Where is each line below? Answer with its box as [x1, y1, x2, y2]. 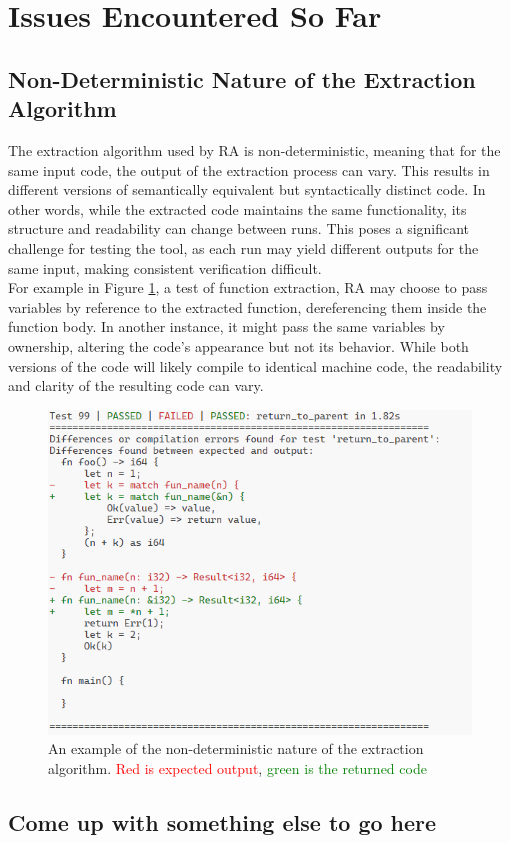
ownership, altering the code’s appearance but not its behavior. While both [8, 335, 469, 356]
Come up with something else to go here [8, 806, 437, 837]
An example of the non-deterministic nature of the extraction [48, 738, 424, 759]
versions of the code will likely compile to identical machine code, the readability [8, 355, 503, 376]
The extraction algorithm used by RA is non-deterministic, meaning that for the [8, 139, 501, 160]
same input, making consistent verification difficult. [8, 257, 322, 278]
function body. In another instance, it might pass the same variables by [8, 316, 445, 337]
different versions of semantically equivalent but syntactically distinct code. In [8, 179, 486, 200]
